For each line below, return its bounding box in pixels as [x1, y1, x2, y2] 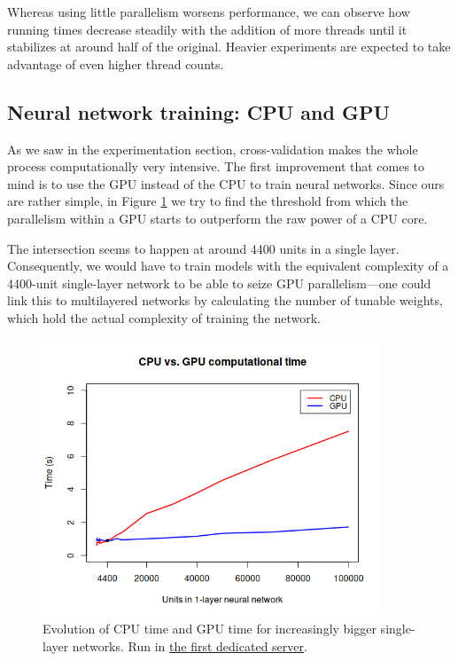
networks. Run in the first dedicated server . [72, 637, 307, 656]
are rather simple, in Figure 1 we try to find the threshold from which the [7, 192, 408, 210]
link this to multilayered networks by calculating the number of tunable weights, [7, 291, 443, 310]
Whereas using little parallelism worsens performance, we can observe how [7, 3, 410, 20]
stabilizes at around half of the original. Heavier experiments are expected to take [7, 37, 451, 56]
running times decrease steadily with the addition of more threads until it [7, 20, 408, 38]
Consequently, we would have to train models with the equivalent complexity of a [7, 256, 449, 275]
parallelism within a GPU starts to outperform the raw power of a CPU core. [7, 209, 428, 227]
